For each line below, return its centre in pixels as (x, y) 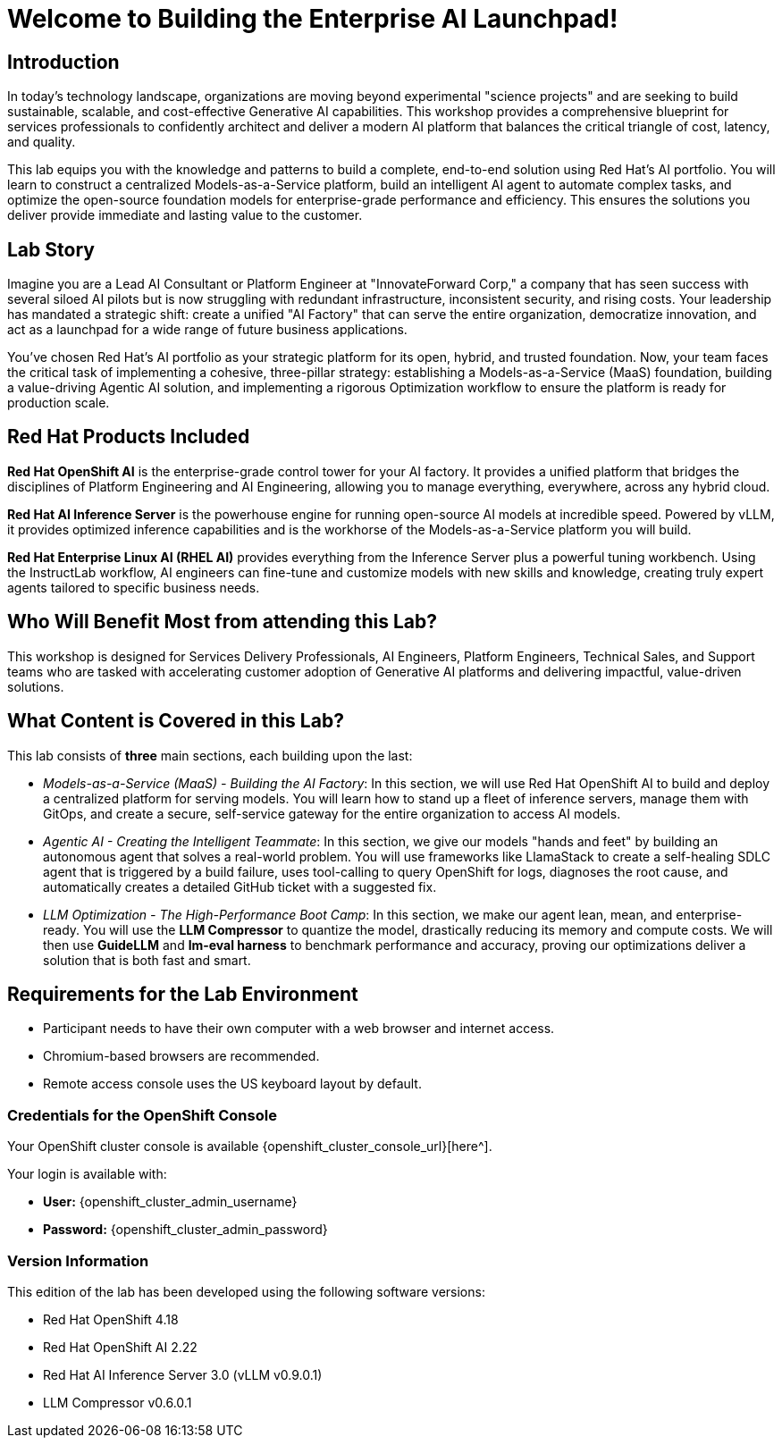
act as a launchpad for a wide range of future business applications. (207, 330)
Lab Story (51, 249)
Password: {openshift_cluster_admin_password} (185, 1230)
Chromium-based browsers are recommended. (181, 1056)
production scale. (59, 403)
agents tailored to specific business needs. (134, 587)
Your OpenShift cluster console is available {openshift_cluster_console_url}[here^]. (250, 1147)
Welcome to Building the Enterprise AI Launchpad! (313, 19)
